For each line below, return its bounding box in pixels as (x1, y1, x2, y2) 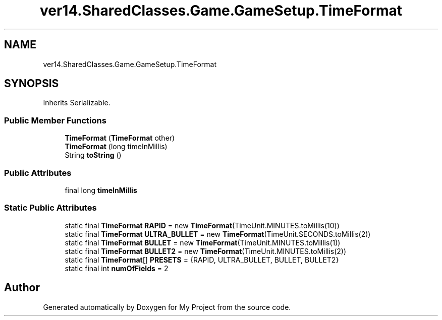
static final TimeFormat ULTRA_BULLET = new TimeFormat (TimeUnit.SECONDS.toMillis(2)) (65, 229, 371, 238)
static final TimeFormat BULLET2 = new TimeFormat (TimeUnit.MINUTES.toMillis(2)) (65, 246, 347, 255)
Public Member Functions (4, 115, 106, 125)
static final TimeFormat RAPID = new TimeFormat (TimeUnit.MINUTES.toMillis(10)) (65, 221, 340, 230)
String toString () (65, 151, 122, 160)
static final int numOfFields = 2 (65, 264, 169, 273)
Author (4, 281, 40, 294)
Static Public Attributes (4, 203, 97, 213)
